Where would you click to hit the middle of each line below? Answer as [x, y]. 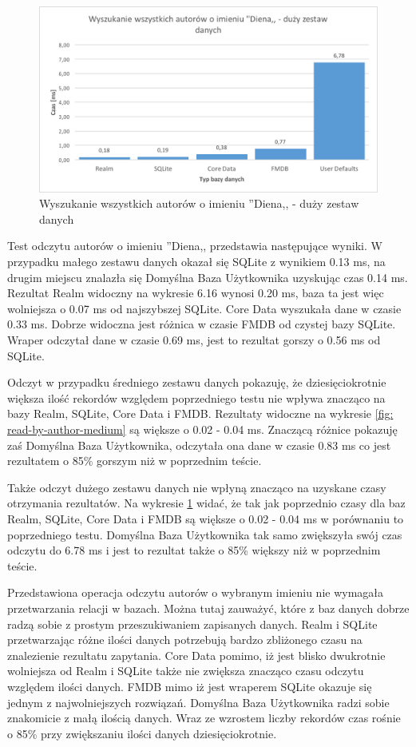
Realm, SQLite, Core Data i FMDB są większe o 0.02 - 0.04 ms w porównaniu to [206, 518]
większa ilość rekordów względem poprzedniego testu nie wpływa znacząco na [196, 397]
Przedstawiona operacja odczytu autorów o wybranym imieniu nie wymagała [196, 592]
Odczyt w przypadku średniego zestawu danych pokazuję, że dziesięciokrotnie [197, 382]
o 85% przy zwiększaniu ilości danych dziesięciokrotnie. [142, 733]
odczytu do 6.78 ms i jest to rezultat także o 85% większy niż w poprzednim [194, 550]
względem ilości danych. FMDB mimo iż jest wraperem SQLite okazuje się [190, 686]
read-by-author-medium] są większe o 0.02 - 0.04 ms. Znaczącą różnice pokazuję [202, 429]
